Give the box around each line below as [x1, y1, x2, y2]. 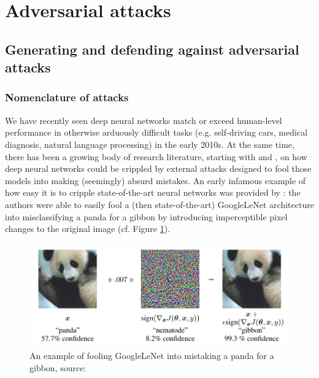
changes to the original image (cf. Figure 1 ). [5, 222, 171, 235]
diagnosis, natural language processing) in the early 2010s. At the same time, [5, 137, 294, 150]
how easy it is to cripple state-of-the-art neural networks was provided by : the [5, 186, 301, 199]
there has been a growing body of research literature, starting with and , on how [5, 150, 307, 163]
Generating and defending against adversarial [5, 39, 299, 58]
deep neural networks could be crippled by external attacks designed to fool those [5, 162, 312, 175]
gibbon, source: [29, 361, 86, 374]
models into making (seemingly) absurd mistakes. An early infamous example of [5, 174, 306, 187]
